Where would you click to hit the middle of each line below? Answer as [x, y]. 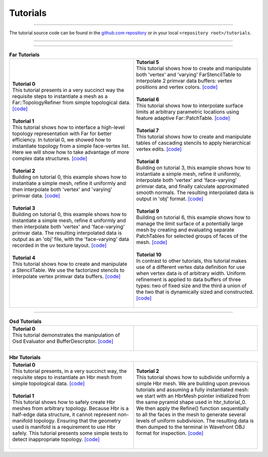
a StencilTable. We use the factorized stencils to [68, 270]
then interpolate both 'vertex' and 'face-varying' [68, 227]
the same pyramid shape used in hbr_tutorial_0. [191, 402]
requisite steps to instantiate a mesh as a [60, 96]
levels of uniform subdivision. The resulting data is [195, 421]
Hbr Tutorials [25, 357]
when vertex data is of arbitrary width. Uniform [191, 273]
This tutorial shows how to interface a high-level [68, 128]
